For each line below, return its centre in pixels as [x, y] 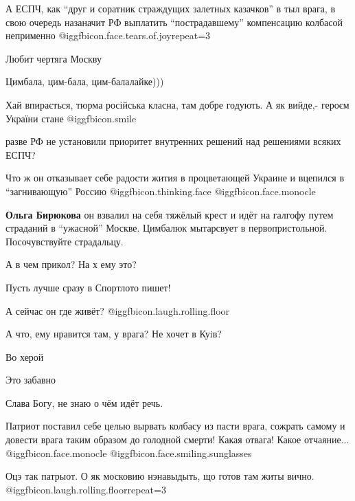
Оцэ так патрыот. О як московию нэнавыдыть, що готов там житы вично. [160, 476]
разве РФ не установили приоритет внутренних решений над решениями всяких [173, 141]
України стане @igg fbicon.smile [71, 118]
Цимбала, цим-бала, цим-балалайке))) [85, 81]
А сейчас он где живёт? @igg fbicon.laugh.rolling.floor [118, 310]
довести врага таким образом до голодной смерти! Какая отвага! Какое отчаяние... [177, 439]
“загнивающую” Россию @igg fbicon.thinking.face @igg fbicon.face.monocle [161, 191]
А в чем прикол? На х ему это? [71, 264]
